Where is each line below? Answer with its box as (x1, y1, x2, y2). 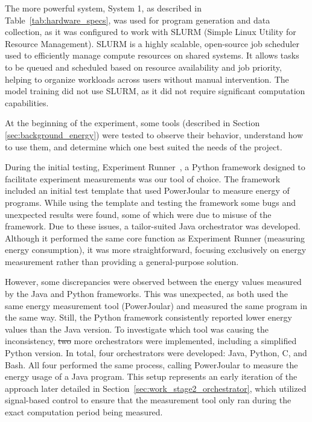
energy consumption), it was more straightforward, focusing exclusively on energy (5, 243, 307, 256)
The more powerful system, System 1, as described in (5, 2, 202, 14)
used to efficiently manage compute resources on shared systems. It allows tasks (5, 49, 299, 62)
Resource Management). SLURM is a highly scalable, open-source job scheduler (5, 37, 299, 50)
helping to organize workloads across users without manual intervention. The (5, 72, 289, 85)
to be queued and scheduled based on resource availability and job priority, (5, 60, 282, 73)
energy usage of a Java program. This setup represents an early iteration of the (5, 370, 298, 383)
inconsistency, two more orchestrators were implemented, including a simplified (5, 334, 297, 347)
